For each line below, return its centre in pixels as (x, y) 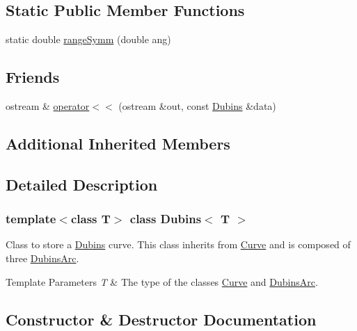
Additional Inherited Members (118, 143)
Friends (33, 77)
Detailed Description (82, 184)
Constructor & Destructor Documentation (161, 319)
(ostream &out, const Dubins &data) (197, 106)
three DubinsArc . (42, 258)
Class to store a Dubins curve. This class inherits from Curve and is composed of (178, 244)
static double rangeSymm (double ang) (88, 39)
